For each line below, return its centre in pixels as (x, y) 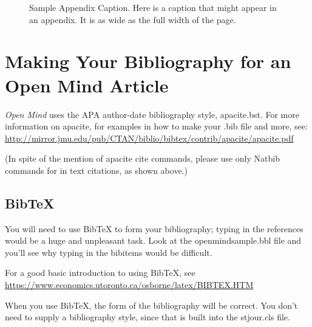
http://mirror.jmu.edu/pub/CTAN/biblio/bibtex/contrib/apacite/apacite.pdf (149, 138)
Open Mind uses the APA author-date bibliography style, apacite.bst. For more (152, 114)
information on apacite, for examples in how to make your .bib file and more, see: (156, 126)
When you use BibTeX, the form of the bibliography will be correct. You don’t (151, 305)
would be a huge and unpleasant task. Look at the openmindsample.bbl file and (153, 240)
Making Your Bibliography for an (148, 61)
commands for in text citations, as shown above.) (96, 170)
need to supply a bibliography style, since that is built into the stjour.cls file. (148, 317)
